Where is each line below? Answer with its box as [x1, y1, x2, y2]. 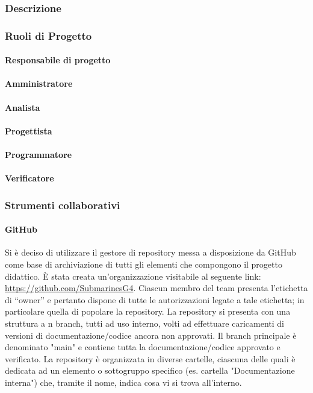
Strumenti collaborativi [5, 197, 120, 212]
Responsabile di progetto [5, 54, 111, 66]
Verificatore [5, 172, 54, 184]
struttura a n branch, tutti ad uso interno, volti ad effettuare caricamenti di [5, 317, 284, 330]
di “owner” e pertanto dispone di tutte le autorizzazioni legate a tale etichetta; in [5, 293, 305, 306]
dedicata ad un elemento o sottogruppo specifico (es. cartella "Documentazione [5, 364, 295, 377]
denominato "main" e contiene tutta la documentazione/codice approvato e [5, 341, 280, 353]
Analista [5, 101, 40, 113]
